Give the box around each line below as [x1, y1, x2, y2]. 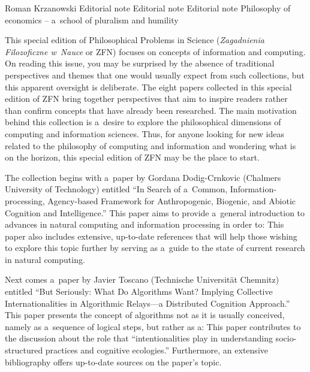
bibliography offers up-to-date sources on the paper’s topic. [5, 355, 222, 368]
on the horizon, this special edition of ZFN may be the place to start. [5, 151, 260, 164]
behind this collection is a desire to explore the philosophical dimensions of [5, 116, 281, 128]
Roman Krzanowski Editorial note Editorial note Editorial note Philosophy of [5, 2, 291, 14]
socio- [275, 332, 297, 344]
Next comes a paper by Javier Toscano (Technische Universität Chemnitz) [5, 273, 279, 286]
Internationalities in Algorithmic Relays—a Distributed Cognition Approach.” [5, 297, 290, 309]
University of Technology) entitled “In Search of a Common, [5, 183, 228, 195]
